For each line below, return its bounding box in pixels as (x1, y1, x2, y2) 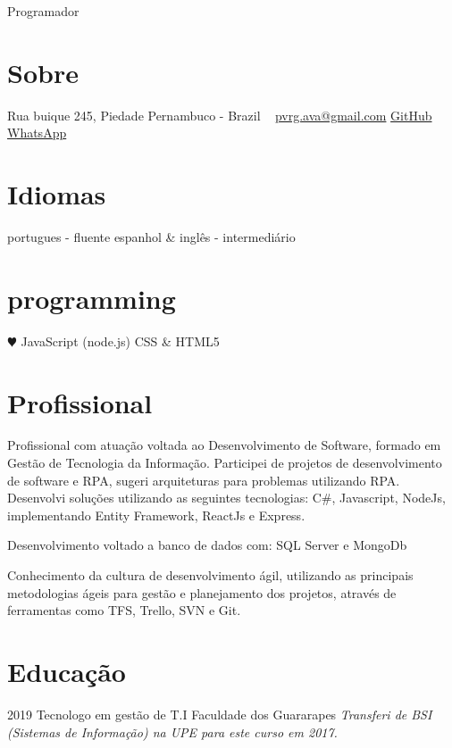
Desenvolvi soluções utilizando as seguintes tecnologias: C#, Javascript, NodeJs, (7, 488, 446, 507)
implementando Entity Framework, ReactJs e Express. (7, 505, 306, 524)
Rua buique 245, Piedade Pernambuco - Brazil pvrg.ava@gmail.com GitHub (7, 105, 432, 124)
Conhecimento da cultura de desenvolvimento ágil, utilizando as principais (7, 566, 414, 585)
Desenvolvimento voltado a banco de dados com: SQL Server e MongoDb (7, 536, 407, 554)
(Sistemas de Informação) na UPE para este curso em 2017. (7, 722, 338, 741)
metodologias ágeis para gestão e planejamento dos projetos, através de (7, 583, 397, 602)
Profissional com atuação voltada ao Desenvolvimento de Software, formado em (7, 436, 441, 454)
